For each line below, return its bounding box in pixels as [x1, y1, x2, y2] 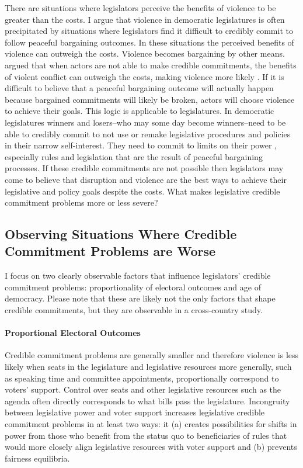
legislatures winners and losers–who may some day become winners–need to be [5, 116, 286, 128]
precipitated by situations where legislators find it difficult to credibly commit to [5, 25, 293, 37]
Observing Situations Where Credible [5, 225, 237, 243]
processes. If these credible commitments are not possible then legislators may [5, 162, 284, 174]
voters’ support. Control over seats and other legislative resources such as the [5, 383, 281, 396]
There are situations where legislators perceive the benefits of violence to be [5, 2, 276, 13]
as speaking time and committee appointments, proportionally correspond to [5, 372, 279, 384]
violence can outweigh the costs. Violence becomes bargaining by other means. [5, 47, 285, 60]
